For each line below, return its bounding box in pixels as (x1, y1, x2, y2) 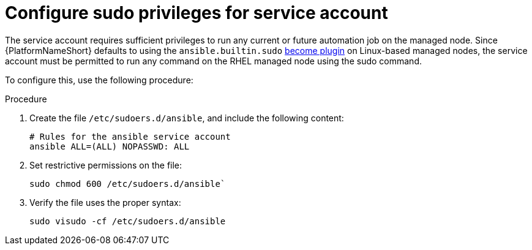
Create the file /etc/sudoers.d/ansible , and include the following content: (29, 112, 344, 123)
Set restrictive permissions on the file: (29, 159, 182, 170)
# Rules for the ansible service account (29, 131, 231, 142)
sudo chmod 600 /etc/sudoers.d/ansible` (29, 178, 226, 189)
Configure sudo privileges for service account (5, 2, 388, 23)
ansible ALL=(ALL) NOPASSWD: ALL (29, 141, 190, 151)
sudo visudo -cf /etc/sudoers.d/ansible (29, 216, 226, 226)
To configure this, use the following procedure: (5, 74, 193, 85)
